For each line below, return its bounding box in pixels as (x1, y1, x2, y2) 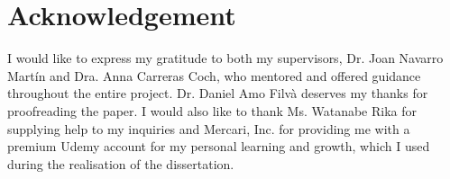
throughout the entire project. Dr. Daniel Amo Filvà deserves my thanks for (7, 84, 428, 103)
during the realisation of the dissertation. (7, 154, 234, 173)
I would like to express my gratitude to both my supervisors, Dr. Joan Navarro (7, 49, 444, 67)
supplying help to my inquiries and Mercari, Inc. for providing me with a (7, 119, 410, 138)
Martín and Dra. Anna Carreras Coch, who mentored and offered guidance (7, 66, 421, 85)
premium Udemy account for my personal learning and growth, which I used (7, 137, 430, 156)
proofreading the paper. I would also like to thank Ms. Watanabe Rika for (7, 101, 418, 120)
